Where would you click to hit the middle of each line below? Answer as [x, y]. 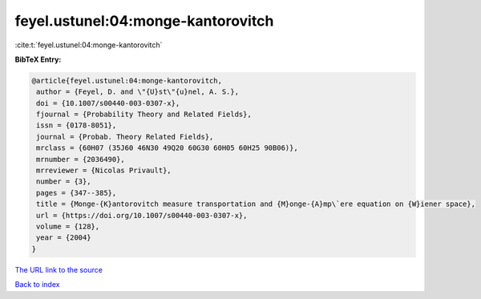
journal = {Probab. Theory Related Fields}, [125, 137]
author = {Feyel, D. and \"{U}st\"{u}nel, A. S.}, [138, 92]
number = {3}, [64, 182]
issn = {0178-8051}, [77, 125]
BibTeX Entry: [38, 59]
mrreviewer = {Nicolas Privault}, [104, 171]
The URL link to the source [59, 269]
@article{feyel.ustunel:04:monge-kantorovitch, [127, 81]
